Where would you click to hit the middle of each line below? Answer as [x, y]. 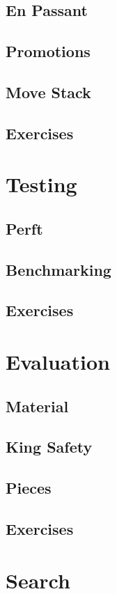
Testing [41, 184]
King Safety [49, 447]
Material [37, 406]
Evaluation [58, 362]
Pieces [29, 488]
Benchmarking [58, 269]
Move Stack [48, 92]
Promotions [48, 51]
